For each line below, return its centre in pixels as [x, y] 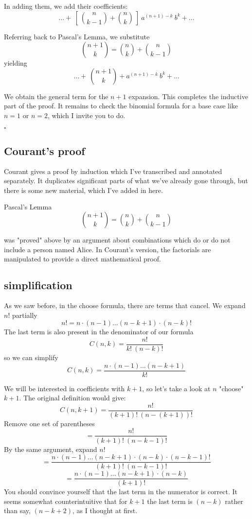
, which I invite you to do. [86, 115]
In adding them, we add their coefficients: [66, 6]
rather [234, 501]
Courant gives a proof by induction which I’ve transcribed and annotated [113, 171]
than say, [17, 510]
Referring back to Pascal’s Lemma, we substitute [77, 36]
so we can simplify [31, 357]
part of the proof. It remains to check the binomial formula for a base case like [121, 106]
